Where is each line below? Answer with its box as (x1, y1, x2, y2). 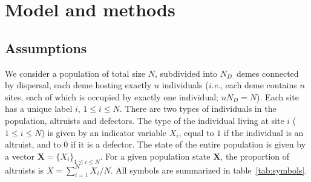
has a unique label (5, 102, 73, 115)
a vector (5, 149, 35, 162)
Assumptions (5, 38, 87, 57)
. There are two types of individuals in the (119, 102, 277, 115)
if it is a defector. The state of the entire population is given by (71, 138, 306, 151)
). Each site (257, 90, 299, 103)
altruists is (5, 163, 44, 176)
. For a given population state (100, 149, 211, 162)
